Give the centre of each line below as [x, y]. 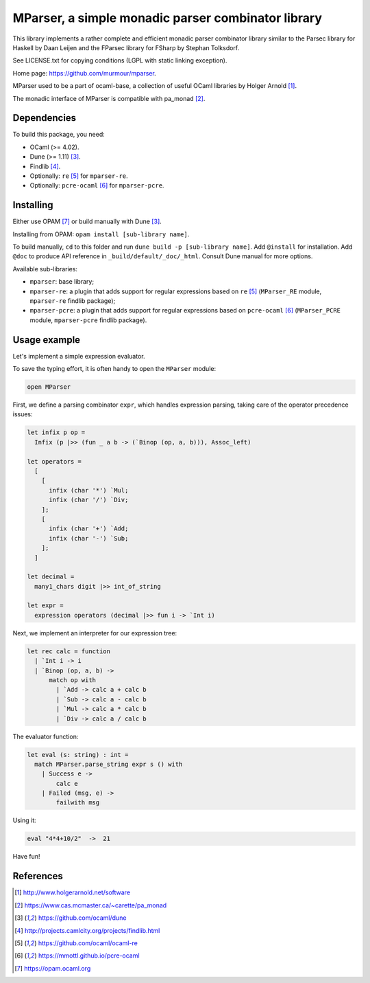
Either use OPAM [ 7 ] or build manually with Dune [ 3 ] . [87, 222]
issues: [23, 414]
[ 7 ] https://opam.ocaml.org [53, 968]
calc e [67, 783]
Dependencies [45, 118]
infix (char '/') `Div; [89, 500]
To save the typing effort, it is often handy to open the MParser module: [114, 369]
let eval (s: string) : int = [78, 755]
